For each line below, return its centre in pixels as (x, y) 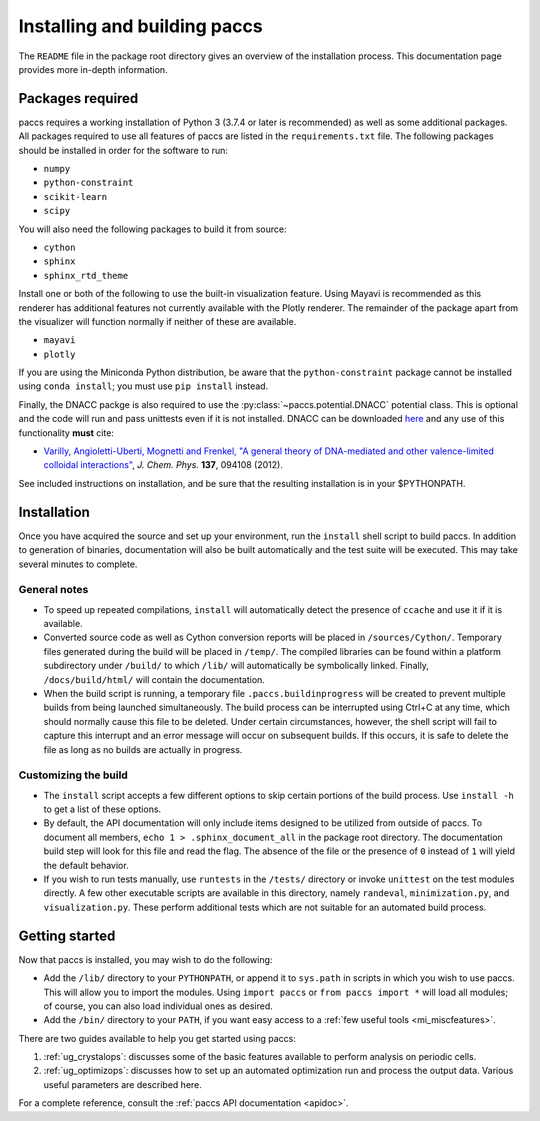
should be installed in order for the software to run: (123, 150)
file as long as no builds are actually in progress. (143, 749)
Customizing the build (73, 775)
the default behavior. (86, 865)
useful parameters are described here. (122, 1084)
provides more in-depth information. (93, 69)
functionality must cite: (66, 432)
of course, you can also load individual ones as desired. (158, 1006)
